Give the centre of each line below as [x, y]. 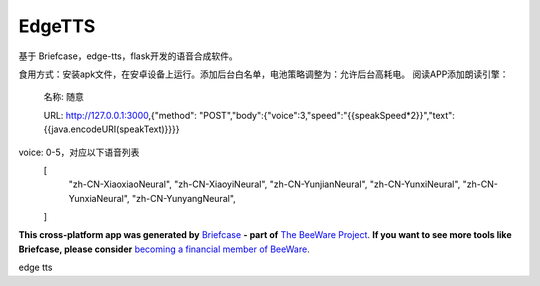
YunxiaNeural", [99, 198]
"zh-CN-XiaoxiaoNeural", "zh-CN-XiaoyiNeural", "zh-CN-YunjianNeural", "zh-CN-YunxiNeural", [264, 184]
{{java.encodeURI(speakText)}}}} [111, 129]
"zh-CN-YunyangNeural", [184, 198]
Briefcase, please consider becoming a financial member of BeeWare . [164, 249]
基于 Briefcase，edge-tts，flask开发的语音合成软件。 [128, 56]
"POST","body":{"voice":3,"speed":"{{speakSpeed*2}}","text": [326, 115]
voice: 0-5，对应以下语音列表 [79, 152]
